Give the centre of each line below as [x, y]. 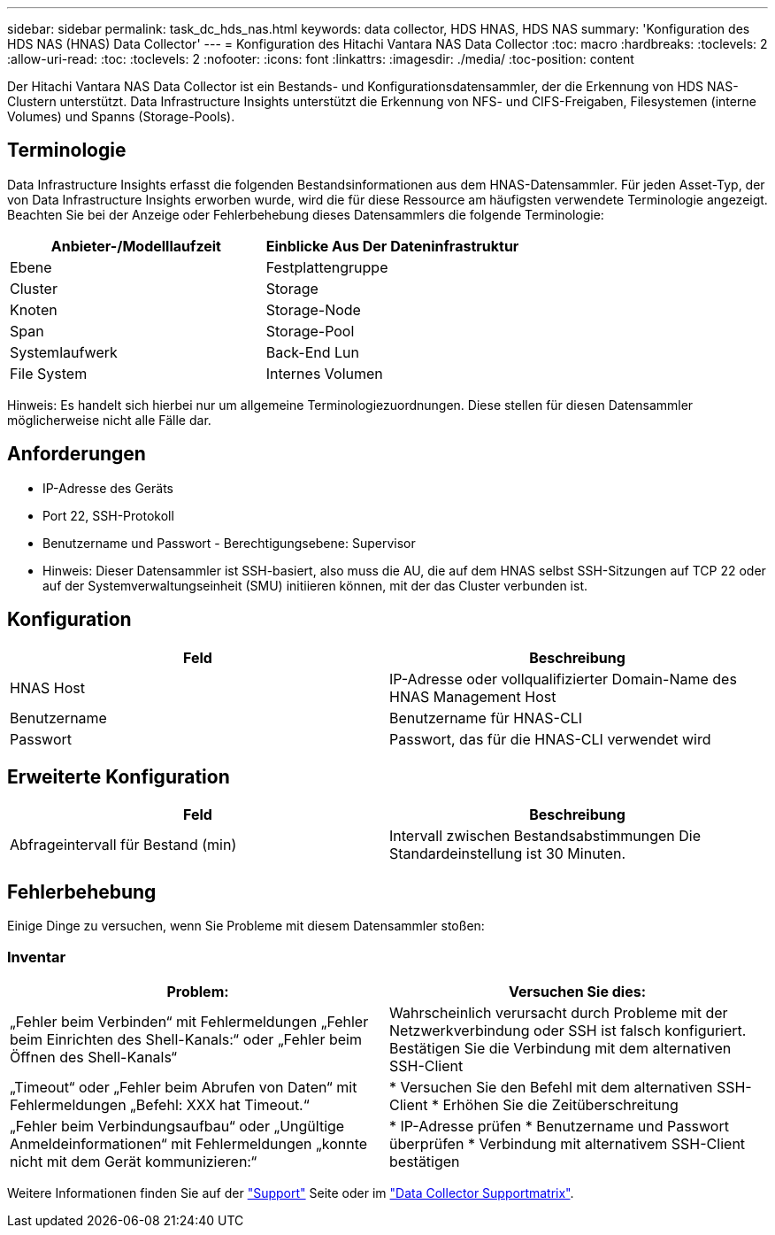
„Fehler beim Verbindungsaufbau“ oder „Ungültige [177, 1126]
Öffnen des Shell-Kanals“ [94, 1057]
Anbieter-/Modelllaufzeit [136, 246]
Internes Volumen [324, 373]
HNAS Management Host [473, 696]
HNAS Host [47, 687]
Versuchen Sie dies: [577, 991]
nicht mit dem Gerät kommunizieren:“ [134, 1161]
